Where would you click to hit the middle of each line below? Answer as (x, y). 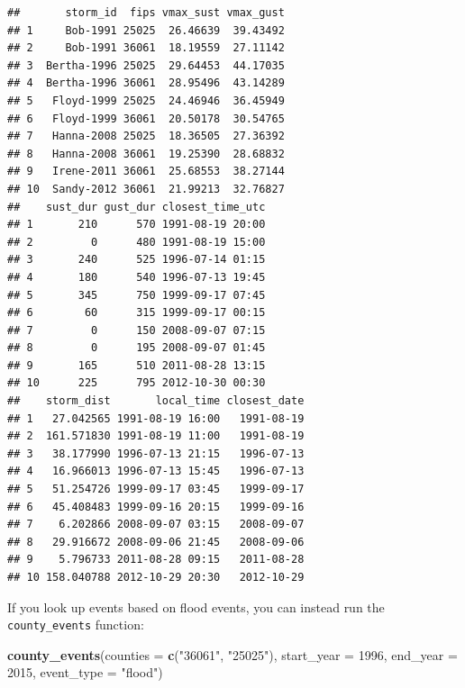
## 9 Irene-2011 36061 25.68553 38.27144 (146, 172)
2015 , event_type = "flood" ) (85, 672)
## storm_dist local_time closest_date (156, 401)
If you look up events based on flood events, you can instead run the (196, 607)
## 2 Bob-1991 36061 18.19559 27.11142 (146, 48)
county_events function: (76, 625)
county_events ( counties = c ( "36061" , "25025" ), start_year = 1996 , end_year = (232, 654)
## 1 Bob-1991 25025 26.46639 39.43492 (146, 30)
